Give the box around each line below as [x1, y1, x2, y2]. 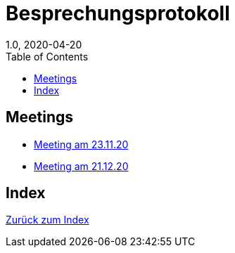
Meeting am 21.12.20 [34, 160, 129, 172]
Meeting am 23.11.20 [34, 138, 129, 150]
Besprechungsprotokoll [6, 1, 230, 25]
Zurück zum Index [6, 214, 89, 226]
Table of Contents [6, 50, 89, 63]
